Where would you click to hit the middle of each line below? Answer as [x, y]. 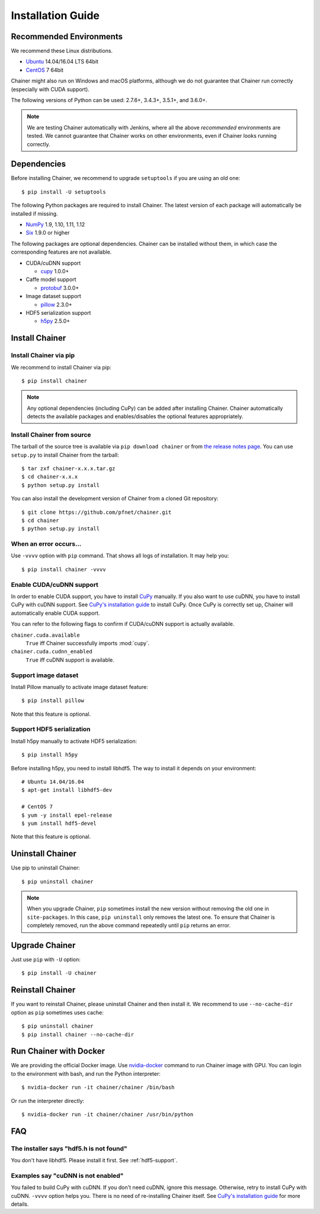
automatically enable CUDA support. [55, 613]
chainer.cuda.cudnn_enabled [52, 652]
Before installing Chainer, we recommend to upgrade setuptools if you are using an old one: [126, 178]
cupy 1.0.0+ [55, 271]
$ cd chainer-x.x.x [50, 477]
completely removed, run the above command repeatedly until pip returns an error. [129, 925]
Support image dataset [45, 675]
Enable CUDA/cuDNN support [55, 584]
